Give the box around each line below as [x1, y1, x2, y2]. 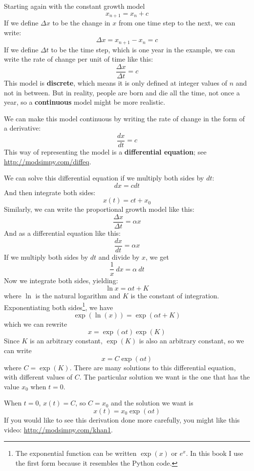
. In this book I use [186, 448, 243, 458]
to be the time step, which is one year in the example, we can [51, 44, 235, 54]
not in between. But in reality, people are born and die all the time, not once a [4, 87, 240, 97]
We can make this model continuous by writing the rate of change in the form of [4, 113, 245, 123]
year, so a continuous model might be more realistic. [4, 97, 166, 107]
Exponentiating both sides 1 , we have [4, 300, 113, 312]
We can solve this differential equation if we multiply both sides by [4, 173, 204, 183]
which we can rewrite [4, 318, 67, 329]
